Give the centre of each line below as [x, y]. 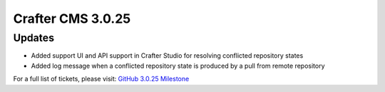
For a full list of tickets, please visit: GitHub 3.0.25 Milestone [101, 79]
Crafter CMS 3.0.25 [72, 19]
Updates [34, 38]
